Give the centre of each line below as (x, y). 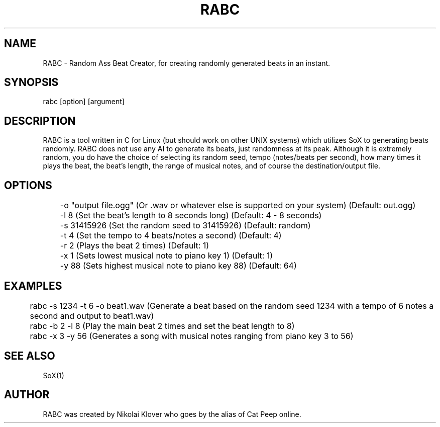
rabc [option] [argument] (84, 102)
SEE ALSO (30, 356)
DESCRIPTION (40, 121)
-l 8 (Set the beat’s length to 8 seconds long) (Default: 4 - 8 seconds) (191, 216)
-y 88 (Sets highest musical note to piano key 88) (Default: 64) (178, 266)
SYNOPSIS (31, 82)
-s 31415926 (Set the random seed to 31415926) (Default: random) (185, 226)
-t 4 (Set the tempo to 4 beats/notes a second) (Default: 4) (171, 236)
